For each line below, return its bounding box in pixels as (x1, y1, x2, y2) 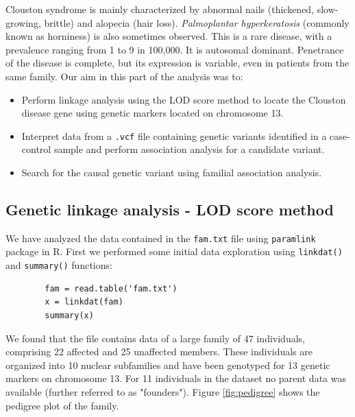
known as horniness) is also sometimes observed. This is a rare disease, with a (5, 29, 332, 43)
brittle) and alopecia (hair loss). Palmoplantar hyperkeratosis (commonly (44, 15, 350, 29)
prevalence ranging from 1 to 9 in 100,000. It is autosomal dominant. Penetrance (5, 42, 344, 56)
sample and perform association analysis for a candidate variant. (53, 142, 325, 156)
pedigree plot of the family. (5, 398, 119, 412)
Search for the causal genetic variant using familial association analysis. (21, 165, 322, 179)
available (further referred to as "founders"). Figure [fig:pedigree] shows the (5, 384, 320, 398)
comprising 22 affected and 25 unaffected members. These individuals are (5, 344, 313, 359)
